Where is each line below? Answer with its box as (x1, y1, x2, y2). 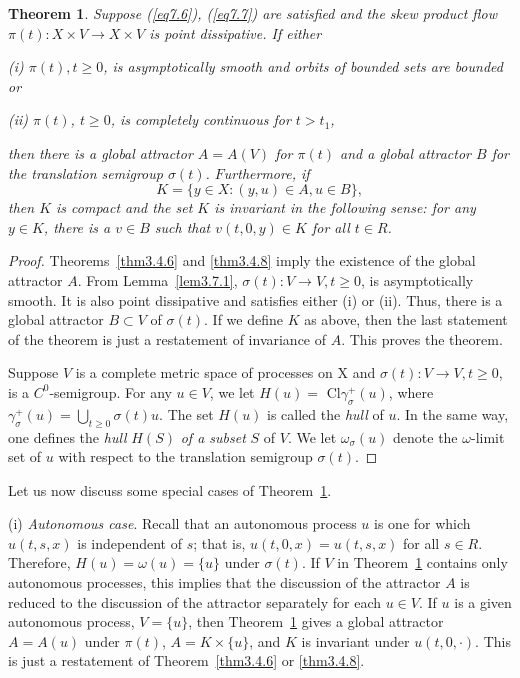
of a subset (180, 426, 246, 447)
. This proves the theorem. (341, 328, 503, 349)
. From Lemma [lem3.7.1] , (77, 269, 238, 290)
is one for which (374, 513, 471, 534)
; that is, (193, 532, 246, 553)
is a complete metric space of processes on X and (75, 362, 376, 383)
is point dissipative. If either (149, 22, 322, 43)
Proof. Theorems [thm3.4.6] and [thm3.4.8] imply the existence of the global (8, 250, 476, 271)
